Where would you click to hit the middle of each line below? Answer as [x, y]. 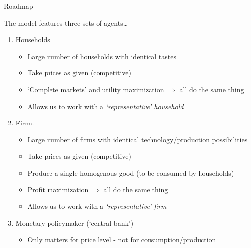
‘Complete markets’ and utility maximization [96, 89]
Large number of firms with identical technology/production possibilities [137, 139]
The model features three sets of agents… [66, 23]
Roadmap [19, 6]
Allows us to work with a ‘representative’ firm [97, 206]
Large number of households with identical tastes [102, 56]
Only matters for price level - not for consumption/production [122, 239]
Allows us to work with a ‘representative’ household [105, 106]
